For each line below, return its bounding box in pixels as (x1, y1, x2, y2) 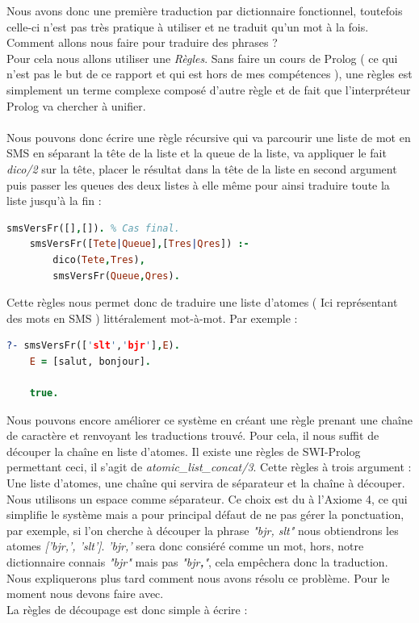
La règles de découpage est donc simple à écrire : (6, 600, 248, 617)
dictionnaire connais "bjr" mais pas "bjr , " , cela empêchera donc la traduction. (6, 554, 388, 570)
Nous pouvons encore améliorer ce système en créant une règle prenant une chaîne (6, 411, 413, 428)
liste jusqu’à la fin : (6, 192, 102, 209)
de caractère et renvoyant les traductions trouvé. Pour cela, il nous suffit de (6, 427, 379, 444)
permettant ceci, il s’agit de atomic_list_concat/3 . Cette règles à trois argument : (6, 458, 412, 475)
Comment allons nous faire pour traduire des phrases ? (6, 34, 278, 51)
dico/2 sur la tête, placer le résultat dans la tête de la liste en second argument (6, 160, 397, 177)
